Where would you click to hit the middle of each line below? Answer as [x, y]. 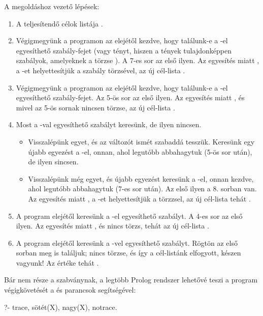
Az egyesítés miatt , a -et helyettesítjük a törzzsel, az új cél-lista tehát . [139, 198]
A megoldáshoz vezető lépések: [52, 6]
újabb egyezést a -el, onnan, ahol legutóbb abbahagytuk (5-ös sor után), [140, 151]
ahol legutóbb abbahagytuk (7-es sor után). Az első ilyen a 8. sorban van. [142, 189]
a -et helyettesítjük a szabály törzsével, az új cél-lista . [101, 70]
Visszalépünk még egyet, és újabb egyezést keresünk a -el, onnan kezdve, [141, 178]
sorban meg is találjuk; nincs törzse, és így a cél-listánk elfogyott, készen [128, 253]
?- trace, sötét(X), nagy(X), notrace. [61, 307]
